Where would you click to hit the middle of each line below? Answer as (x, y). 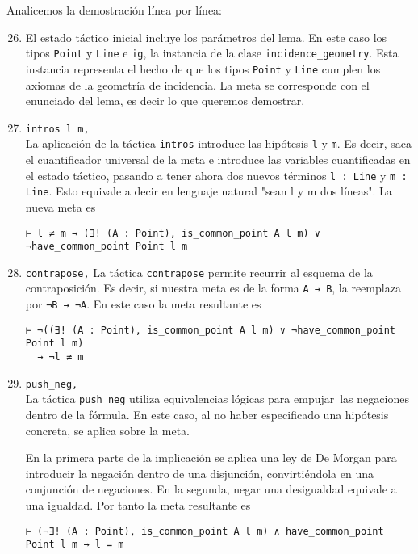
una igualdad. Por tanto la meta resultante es (138, 505)
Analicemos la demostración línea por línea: (115, 10)
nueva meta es (61, 206)
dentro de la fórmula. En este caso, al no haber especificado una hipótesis (207, 415)
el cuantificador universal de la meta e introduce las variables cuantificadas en (218, 159)
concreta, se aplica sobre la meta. (107, 430)
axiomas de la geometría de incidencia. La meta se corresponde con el (197, 84)
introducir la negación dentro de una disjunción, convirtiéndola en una (199, 473)
